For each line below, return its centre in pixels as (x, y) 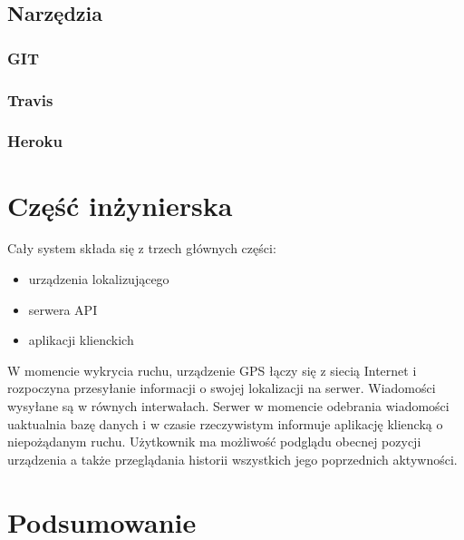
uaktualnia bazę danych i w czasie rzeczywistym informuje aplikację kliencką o (225, 423)
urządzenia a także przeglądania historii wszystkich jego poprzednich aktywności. (232, 459)
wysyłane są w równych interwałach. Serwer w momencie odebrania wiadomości (228, 406)
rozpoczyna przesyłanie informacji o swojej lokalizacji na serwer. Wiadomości (222, 388)
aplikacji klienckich (81, 340)
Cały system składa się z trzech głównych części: (142, 248)
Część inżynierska (120, 205)
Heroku (35, 141)
